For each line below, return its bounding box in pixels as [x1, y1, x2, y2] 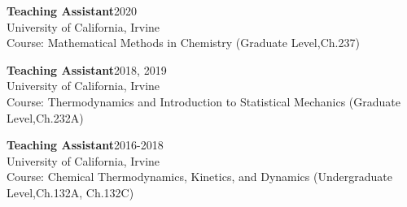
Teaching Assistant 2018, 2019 [7, 61, 167, 78]
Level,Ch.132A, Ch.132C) [7, 183, 134, 201]
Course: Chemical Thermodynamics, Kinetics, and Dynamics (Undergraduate [7, 168, 392, 185]
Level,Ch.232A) [7, 109, 84, 126]
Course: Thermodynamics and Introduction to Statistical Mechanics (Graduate [7, 93, 400, 110]
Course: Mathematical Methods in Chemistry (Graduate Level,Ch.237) [7, 34, 360, 51]
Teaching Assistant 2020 [7, 2, 138, 19]
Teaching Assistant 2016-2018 [7, 136, 164, 153]
